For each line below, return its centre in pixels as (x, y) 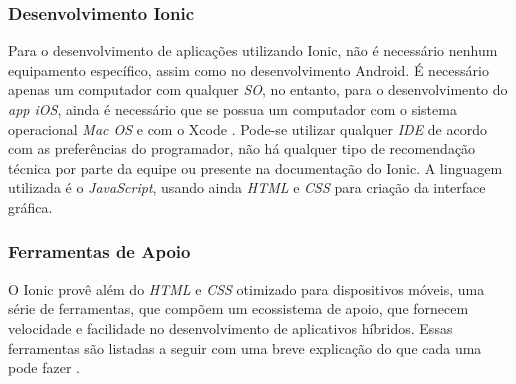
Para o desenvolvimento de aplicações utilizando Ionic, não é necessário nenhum (253, 50)
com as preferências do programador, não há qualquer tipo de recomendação (242, 148)
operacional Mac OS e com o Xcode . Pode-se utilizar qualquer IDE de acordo (247, 128)
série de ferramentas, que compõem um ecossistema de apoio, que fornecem (238, 308)
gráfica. (30, 206)
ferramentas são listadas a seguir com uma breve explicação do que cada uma (245, 347)
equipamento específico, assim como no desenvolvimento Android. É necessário (248, 69)
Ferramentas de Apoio (99, 251)
